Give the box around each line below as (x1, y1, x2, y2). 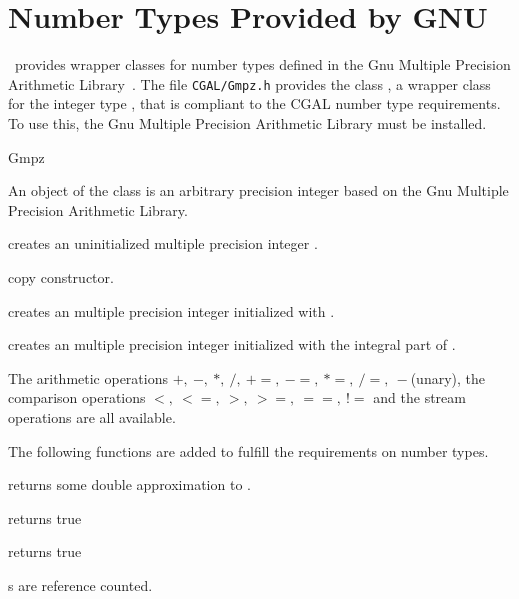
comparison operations (8, 387, 146, 408)
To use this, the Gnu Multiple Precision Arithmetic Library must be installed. (8, 112, 487, 133)
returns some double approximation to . (8, 474, 251, 495)
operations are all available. (8, 406, 176, 427)
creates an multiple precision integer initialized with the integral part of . (8, 334, 456, 355)
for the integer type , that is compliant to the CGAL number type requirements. (8, 93, 501, 114)
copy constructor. (8, 266, 114, 287)
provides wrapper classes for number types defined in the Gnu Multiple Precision (14, 54, 511, 75)
